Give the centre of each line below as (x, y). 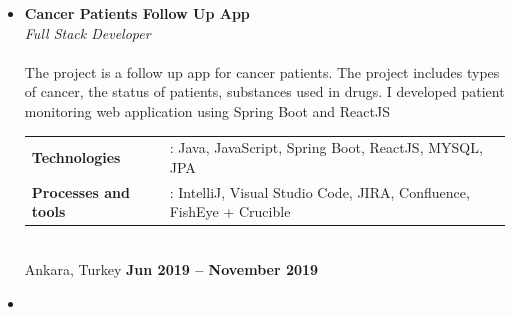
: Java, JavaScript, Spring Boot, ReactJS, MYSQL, (326, 147)
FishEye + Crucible (230, 211)
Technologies (76, 157)
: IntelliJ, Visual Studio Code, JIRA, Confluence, (319, 191)
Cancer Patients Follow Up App (137, 13)
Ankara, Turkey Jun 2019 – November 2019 (171, 269)
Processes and (80, 191)
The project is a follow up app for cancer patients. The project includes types (262, 71)
